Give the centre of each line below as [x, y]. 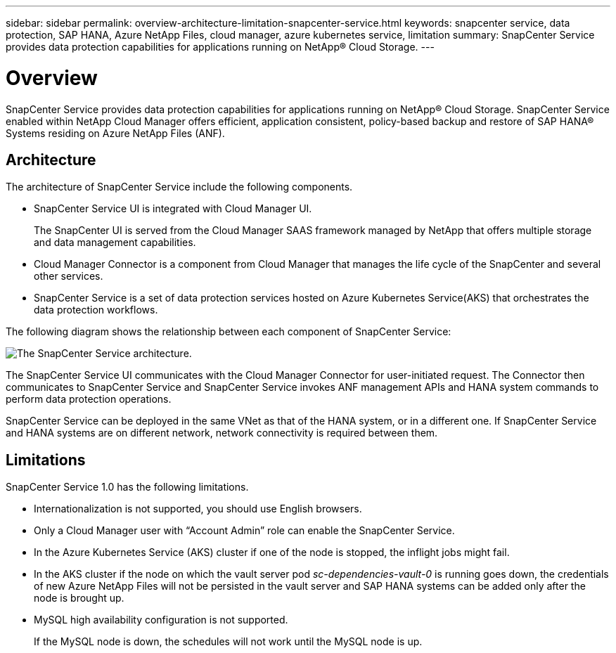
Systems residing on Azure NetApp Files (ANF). [115, 133]
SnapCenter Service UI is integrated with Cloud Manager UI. [173, 209]
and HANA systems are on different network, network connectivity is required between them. [222, 433]
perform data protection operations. [89, 399]
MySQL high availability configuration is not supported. [161, 620]
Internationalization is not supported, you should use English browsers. [198, 509]
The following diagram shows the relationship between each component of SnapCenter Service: [229, 332]
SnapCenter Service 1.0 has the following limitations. [127, 487]
